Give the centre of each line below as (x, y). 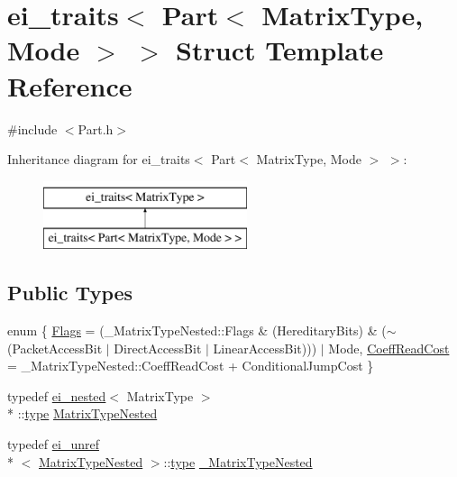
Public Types (70, 293)
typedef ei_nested (57, 395)
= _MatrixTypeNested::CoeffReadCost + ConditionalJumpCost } (191, 366)
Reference (70, 85)
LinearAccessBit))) (265, 348)
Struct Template (280, 50)
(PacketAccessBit (55, 348)
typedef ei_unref (53, 444)
